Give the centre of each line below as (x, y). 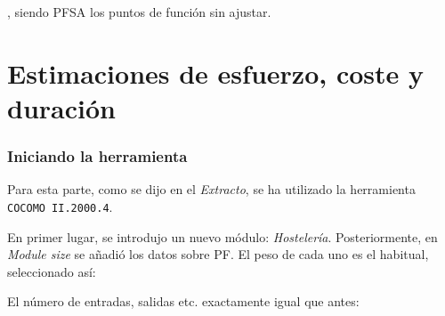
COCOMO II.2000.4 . (60, 206)
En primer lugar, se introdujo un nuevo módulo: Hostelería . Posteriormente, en (222, 236)
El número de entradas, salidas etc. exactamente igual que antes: (183, 301)
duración (61, 107)
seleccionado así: (52, 271)
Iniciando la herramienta (97, 156)
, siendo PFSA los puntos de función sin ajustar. (139, 12)
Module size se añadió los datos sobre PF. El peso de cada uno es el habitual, (218, 254)
